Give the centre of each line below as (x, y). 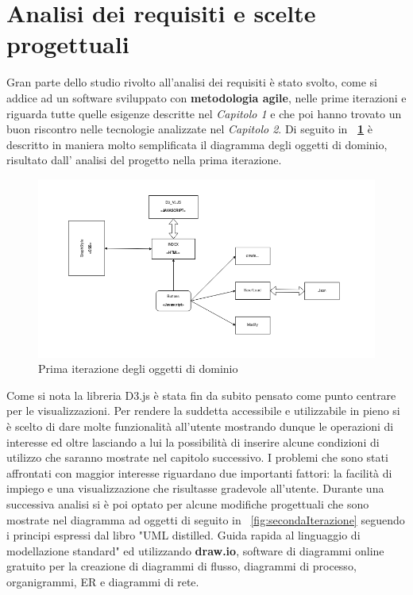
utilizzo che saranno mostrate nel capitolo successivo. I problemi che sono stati (197, 457)
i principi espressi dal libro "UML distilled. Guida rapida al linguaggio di (183, 535)
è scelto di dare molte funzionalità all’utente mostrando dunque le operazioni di (200, 426)
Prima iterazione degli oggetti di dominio (138, 369)
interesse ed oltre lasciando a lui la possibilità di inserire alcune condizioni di (193, 441)
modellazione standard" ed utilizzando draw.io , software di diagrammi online (195, 550)
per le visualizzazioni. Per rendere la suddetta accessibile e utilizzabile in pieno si (203, 411)
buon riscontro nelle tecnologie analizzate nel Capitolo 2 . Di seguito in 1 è (190, 129)
